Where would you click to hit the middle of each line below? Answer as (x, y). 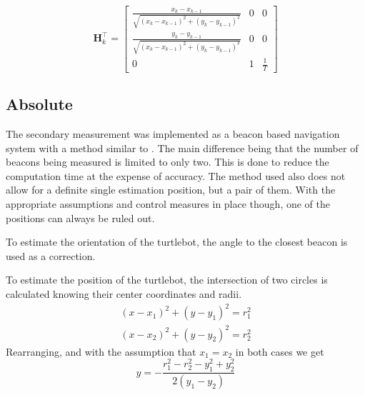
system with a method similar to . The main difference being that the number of (182, 147)
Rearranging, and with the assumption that (101, 351)
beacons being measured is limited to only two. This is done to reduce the (167, 162)
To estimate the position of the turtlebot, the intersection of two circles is (167, 280)
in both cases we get (280, 351)
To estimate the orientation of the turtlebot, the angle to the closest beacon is (177, 242)
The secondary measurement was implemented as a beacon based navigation (173, 134)
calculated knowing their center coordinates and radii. (124, 293)
